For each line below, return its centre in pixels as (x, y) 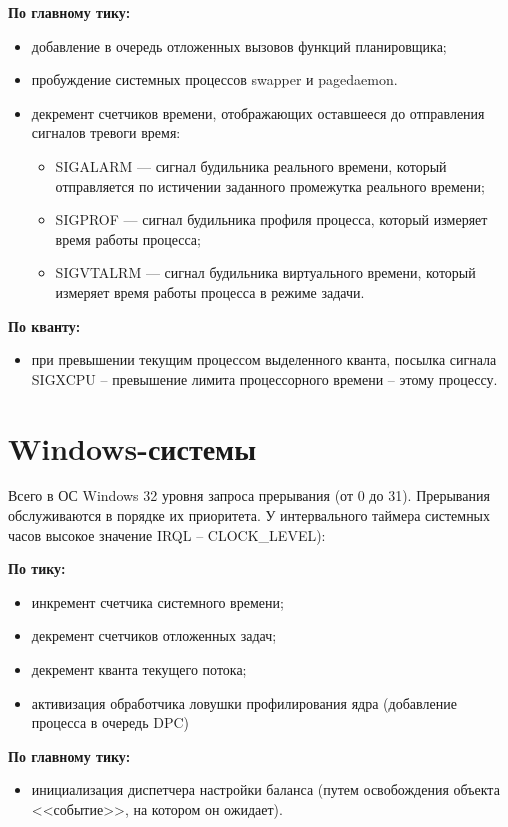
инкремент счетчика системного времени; (157, 601)
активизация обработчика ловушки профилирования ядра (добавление (244, 702)
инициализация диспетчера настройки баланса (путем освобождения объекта (265, 789)
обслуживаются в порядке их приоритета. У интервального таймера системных (249, 515)
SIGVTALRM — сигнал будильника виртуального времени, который (265, 272)
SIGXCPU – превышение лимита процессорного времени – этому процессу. (264, 378)
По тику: (37, 568)
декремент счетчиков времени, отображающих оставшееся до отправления (258, 112)
